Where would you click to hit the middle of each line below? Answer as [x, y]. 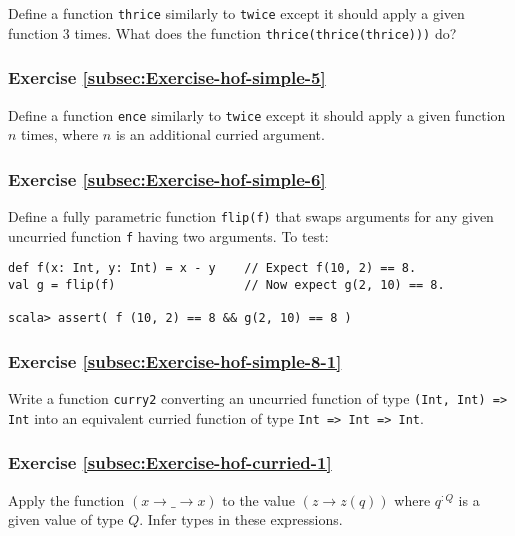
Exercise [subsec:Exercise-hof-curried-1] [170, 462]
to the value [259, 499]
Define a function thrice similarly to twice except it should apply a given [236, 13]
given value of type [66, 519]
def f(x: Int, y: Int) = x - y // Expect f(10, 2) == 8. [212, 268]
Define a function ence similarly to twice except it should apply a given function [257, 114]
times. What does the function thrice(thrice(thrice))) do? [265, 32]
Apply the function [66, 499]
